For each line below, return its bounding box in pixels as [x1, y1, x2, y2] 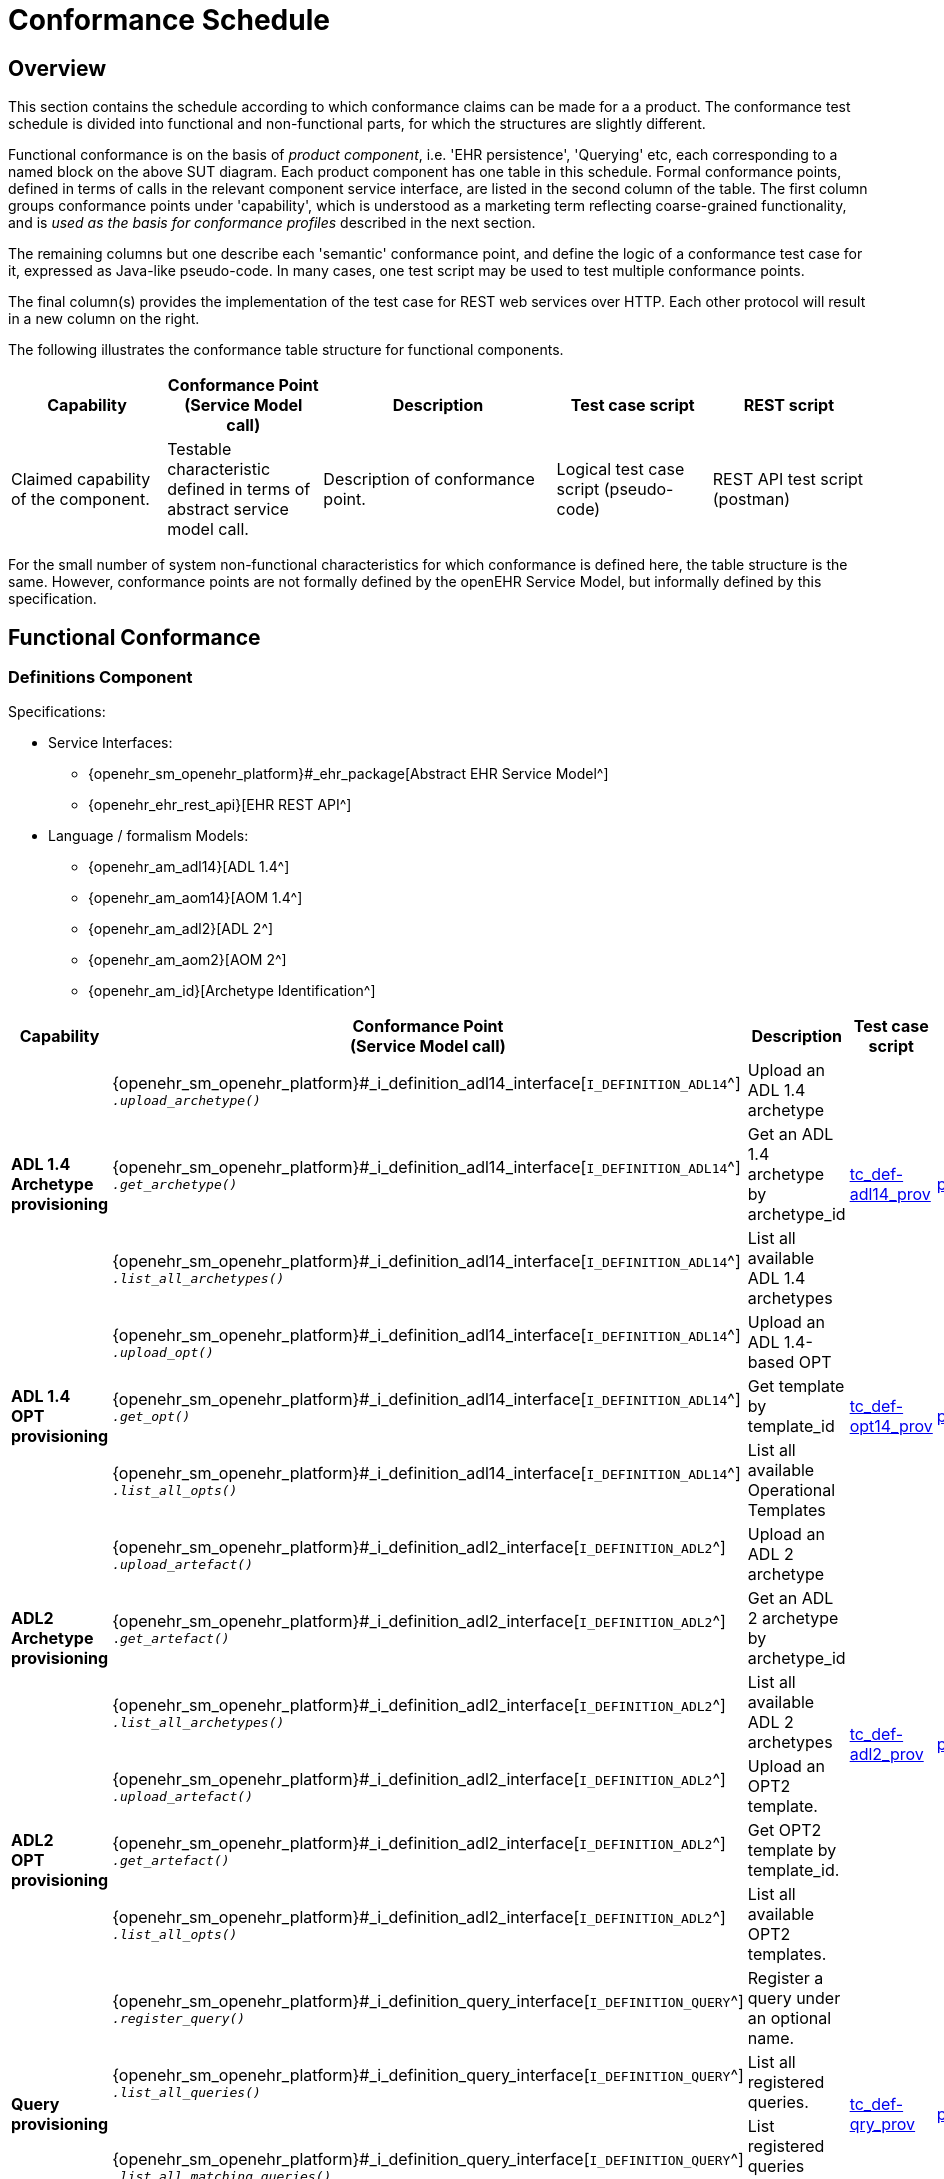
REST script [743, 395, 835, 416]
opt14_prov [849, 1416, 933, 1437]
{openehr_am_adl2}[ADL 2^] [88, 920, 274, 938]
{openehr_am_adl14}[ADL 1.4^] [88, 858, 290, 876]
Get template [747, 1376, 845, 1397]
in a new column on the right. [8, 310, 200, 328]
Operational [747, 1480, 836, 1501]
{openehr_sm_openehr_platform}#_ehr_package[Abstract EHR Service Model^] [88, 765, 609, 783]
